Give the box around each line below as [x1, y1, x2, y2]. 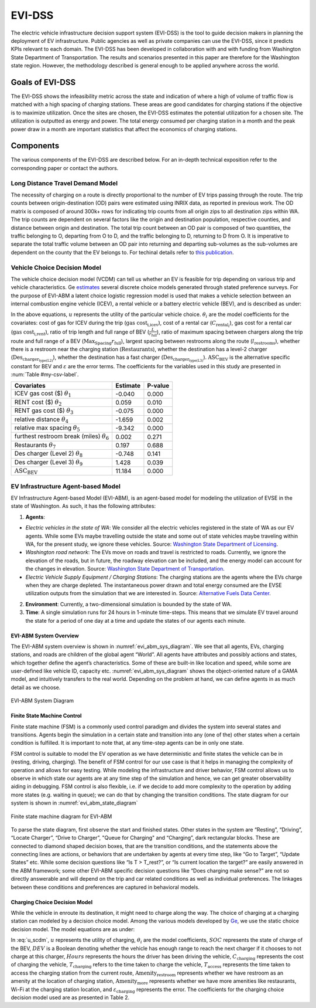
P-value [147, 382, 170, 390]
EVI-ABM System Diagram [11, 697, 74, 704]
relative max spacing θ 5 [14, 423, 80, 433]
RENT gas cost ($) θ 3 [14, 406, 74, 416]
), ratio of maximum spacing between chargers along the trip [156, 328, 303, 335]
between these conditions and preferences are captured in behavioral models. [11, 883, 200, 891]
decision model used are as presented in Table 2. [11, 994, 130, 1001]
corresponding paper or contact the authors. [11, 164, 119, 171]
